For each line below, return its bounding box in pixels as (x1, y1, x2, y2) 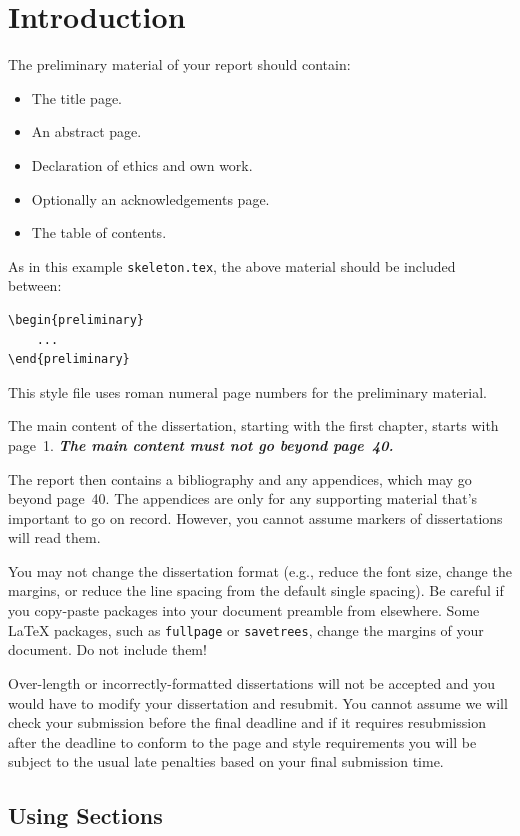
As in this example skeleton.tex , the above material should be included (8, 255, 456, 276)
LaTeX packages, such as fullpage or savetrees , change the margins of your (8, 619, 484, 640)
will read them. (8, 527, 101, 548)
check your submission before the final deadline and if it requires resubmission (8, 712, 486, 733)
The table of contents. (31, 222, 167, 243)
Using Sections (8, 800, 163, 831)
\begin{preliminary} (8, 312, 145, 327)
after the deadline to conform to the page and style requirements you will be (8, 731, 477, 752)
